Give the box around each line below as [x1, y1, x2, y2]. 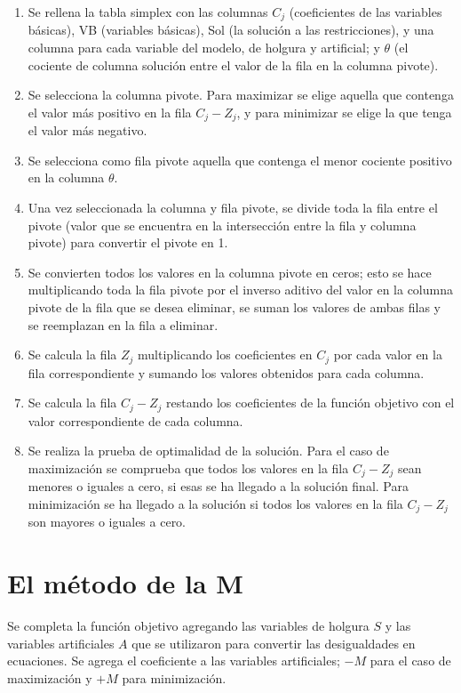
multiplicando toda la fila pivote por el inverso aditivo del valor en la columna [28, 280, 453, 299]
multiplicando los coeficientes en [138, 345, 313, 364]
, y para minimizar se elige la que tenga [236, 102, 452, 121]
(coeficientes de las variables [289, 3, 442, 20]
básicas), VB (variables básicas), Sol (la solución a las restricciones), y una [28, 20, 434, 39]
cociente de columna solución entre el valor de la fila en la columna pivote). [28, 55, 439, 74]
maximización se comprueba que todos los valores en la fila [28, 458, 349, 477]
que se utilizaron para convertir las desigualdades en [131, 633, 416, 652]
